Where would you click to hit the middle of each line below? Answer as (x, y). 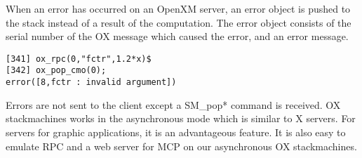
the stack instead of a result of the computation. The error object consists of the (179, 22)
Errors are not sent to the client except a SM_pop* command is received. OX (173, 104)
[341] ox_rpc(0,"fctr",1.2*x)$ (79, 59)
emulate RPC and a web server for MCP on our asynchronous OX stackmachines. (181, 146)
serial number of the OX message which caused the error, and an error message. (177, 36)
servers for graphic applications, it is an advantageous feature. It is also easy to (176, 132)
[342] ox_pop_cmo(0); (56, 71)
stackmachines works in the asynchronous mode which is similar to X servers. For (181, 118)
